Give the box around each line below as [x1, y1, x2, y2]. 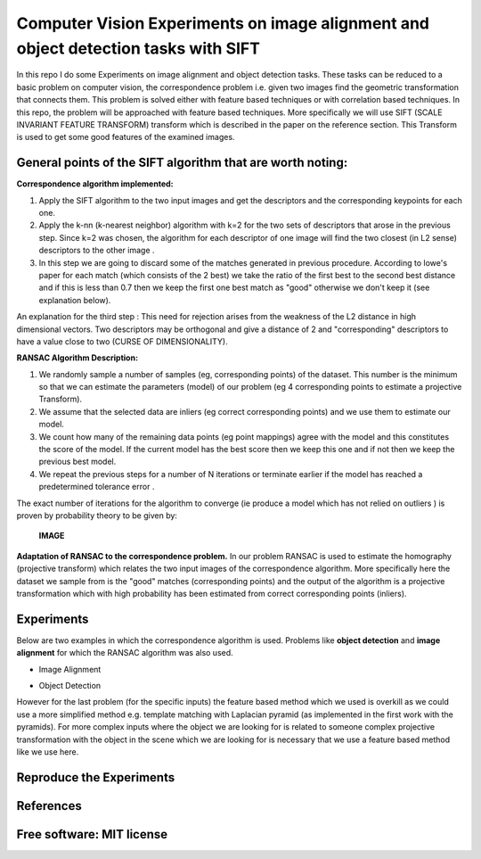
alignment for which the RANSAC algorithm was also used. [16, 648, 233, 658]
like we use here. [16, 746, 79, 757]
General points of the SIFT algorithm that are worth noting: [16, 155, 348, 170]
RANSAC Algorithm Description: [16, 352, 138, 363]
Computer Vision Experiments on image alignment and [16, 13, 430, 33]
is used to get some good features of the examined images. [16, 132, 235, 143]
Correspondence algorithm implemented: [16, 178, 174, 189]
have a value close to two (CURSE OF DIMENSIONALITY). [16, 335, 228, 347]
